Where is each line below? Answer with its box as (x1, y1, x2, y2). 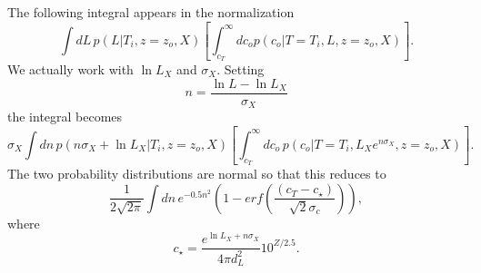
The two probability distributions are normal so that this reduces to (7, 164, 386, 183)
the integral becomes (7, 107, 123, 126)
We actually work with (7, 60, 134, 78)
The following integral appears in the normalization (7, 3, 295, 21)
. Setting (216, 60, 265, 78)
